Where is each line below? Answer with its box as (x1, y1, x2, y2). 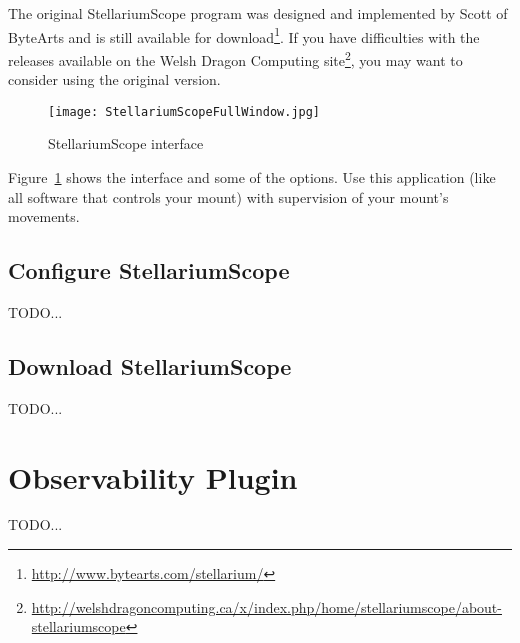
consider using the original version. (8, 69, 221, 90)
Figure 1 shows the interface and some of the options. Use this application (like (8, 166, 496, 187)
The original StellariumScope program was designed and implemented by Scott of (8, 3, 508, 23)
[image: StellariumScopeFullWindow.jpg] (48, 104, 321, 119)
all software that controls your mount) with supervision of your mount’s (8, 186, 449, 207)
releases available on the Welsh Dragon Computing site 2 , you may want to (8, 46, 463, 70)
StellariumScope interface (48, 133, 204, 154)
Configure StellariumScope (8, 255, 290, 286)
